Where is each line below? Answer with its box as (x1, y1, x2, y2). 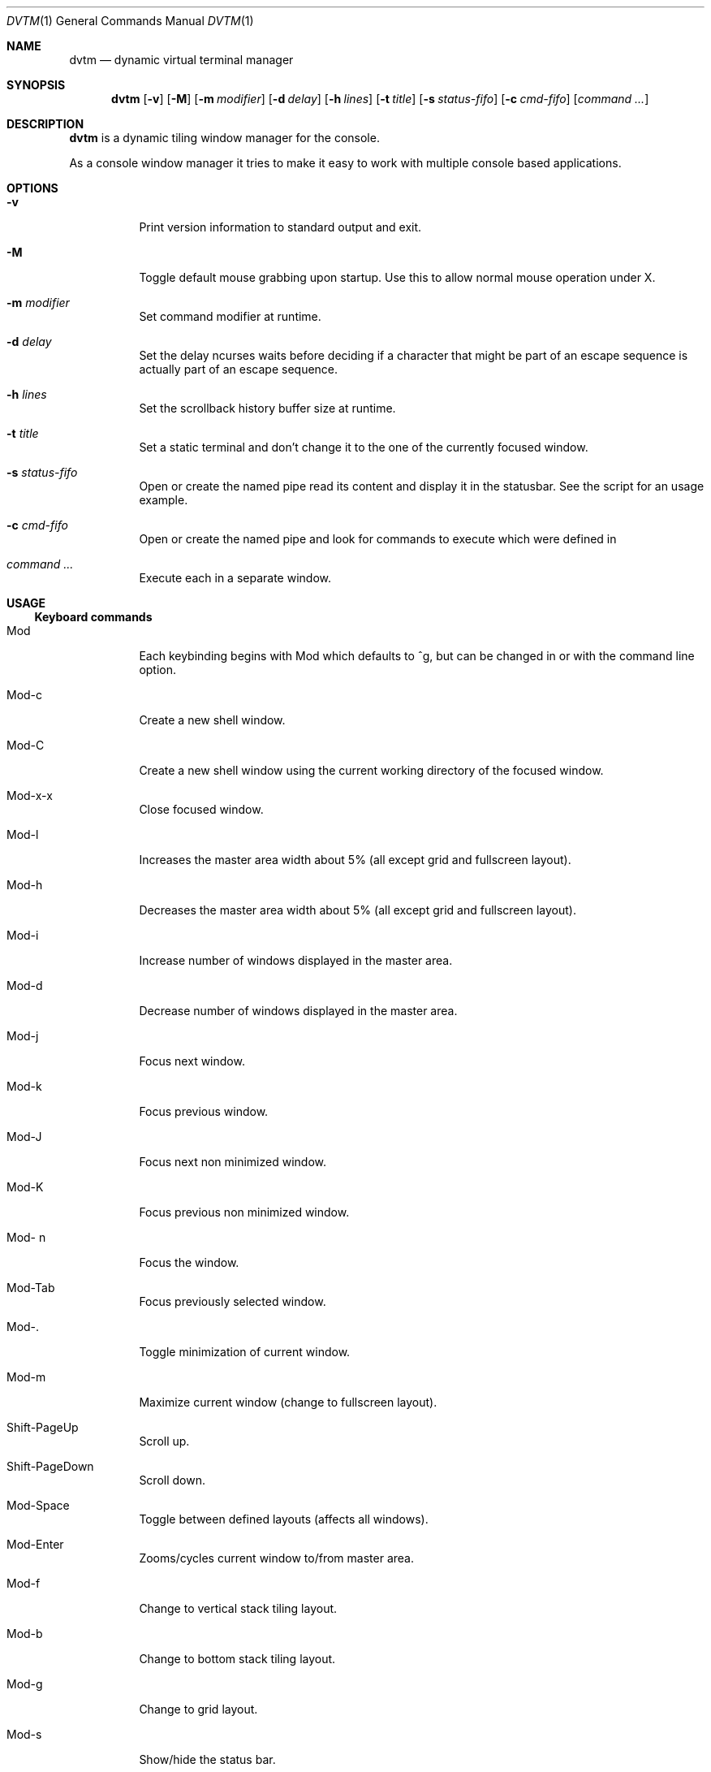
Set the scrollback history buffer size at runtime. (139, 401, 396, 415)
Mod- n (6, 1230, 46, 1244)
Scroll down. (139, 1473, 205, 1487)
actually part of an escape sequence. (139, 362, 338, 376)
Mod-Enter (6, 1537, 64, 1551)
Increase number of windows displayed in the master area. (139, 953, 453, 967)
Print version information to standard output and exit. (139, 220, 422, 234)
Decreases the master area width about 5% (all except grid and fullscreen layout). (139, 903, 576, 917)
